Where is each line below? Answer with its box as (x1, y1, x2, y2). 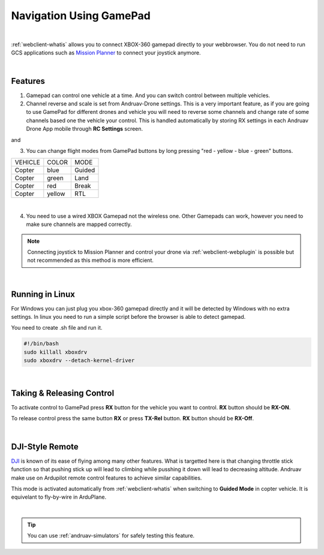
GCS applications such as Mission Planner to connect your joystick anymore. (11, 49, 201, 56)
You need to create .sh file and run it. (11, 324, 103, 331)
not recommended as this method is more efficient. (27, 257, 154, 264)
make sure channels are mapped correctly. (26, 221, 132, 228)
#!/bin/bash (23, 340, 59, 347)
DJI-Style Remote (11, 441, 79, 452)
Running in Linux (11, 289, 75, 299)
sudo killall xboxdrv (23, 348, 88, 355)
